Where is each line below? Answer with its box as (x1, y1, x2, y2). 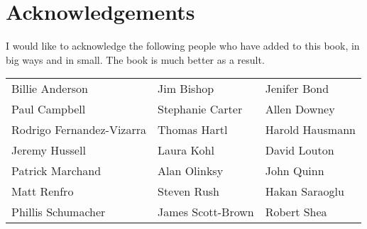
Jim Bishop (158, 80, 214, 97)
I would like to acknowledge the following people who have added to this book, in (6, 38, 360, 53)
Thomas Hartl (158, 121, 228, 138)
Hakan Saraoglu (265, 183, 344, 200)
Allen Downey (265, 101, 335, 118)
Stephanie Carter (158, 101, 243, 118)
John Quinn (265, 162, 324, 179)
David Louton (265, 142, 334, 159)
